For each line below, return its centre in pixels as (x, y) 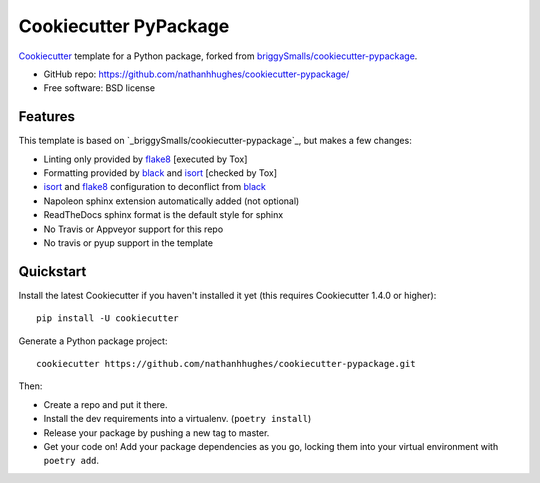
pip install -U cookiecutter (107, 318)
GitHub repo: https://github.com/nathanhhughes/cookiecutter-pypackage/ (196, 74)
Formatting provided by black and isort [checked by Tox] (160, 173)
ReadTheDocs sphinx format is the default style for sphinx (163, 215)
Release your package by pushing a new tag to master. (156, 432)
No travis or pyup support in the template (128, 242)
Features (46, 116)
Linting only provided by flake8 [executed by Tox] (145, 159)
